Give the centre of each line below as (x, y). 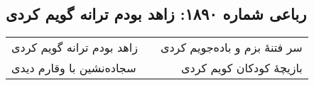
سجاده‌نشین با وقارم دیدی (74, 68)
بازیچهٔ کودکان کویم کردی (242, 68)
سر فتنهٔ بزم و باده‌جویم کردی (231, 47)
